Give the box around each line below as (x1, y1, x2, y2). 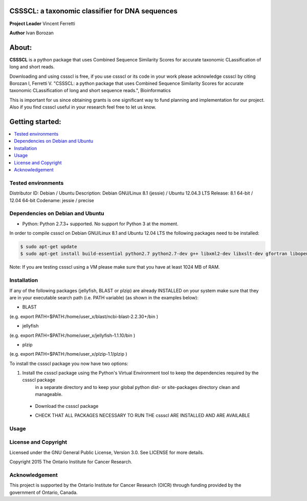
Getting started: (9, 117, 61, 126)
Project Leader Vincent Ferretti (9, 20, 75, 27)
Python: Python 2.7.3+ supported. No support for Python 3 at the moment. (22, 221, 179, 227)
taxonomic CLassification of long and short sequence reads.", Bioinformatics (9, 88, 171, 94)
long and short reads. (9, 64, 55, 70)
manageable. (35, 391, 63, 398)
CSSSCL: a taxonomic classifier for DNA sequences (9, 7, 178, 15)
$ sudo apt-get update (20, 244, 77, 250)
